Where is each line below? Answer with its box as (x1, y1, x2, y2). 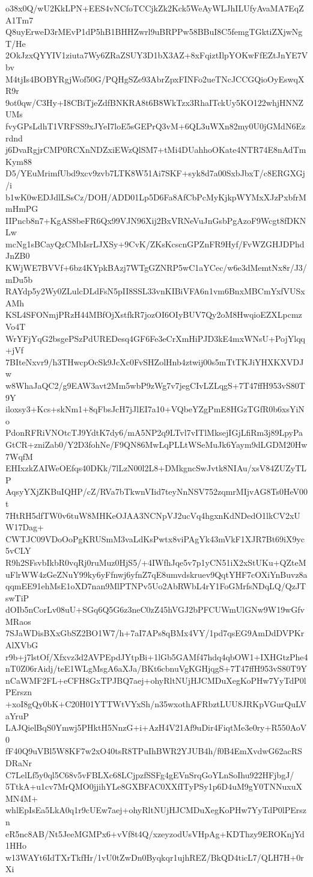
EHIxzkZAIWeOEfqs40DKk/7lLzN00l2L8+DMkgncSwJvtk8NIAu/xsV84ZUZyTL (5, 462, 307, 474)
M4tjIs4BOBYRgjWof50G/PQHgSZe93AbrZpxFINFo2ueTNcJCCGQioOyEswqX (5, 72, 305, 85)
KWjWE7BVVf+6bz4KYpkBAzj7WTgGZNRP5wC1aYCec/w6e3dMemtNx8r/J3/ (5, 261, 307, 274)
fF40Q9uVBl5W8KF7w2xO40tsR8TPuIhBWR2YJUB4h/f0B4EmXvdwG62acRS (5, 745, 302, 757)
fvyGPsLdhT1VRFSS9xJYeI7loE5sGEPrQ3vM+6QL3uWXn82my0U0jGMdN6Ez (5, 119, 306, 132)
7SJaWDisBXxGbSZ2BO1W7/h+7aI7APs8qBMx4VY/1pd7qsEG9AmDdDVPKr (5, 627, 305, 639)
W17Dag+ (5, 521, 44, 533)
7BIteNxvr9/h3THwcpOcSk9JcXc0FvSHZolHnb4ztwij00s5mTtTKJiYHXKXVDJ (5, 355, 304, 368)
